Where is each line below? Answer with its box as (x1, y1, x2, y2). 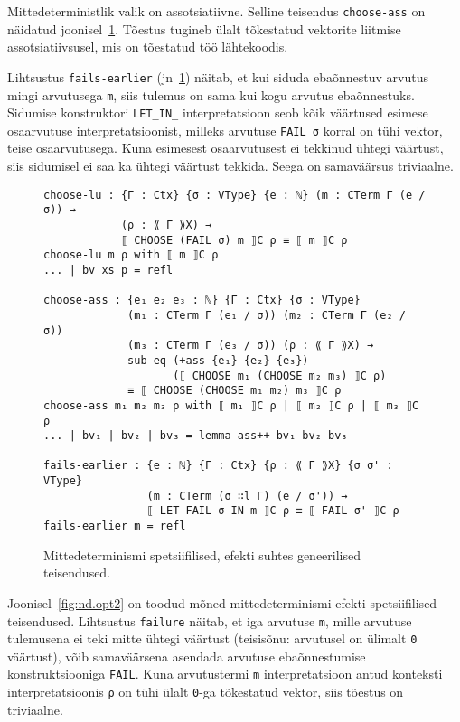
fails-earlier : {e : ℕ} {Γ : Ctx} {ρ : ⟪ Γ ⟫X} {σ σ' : (43, 459, 393, 473)
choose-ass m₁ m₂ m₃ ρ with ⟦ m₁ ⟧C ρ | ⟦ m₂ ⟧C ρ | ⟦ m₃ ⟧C (43, 399, 419, 412)
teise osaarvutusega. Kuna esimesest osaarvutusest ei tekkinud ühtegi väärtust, (7, 138, 444, 157)
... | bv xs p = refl (43, 263, 174, 277)
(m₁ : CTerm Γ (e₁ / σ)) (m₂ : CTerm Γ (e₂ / (127, 308, 406, 322)
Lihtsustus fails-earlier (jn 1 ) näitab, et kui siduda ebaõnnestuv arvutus (7, 67, 429, 86)
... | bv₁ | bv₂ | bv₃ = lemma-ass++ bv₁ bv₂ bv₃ (43, 429, 348, 443)
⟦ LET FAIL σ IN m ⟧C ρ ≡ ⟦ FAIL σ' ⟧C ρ (146, 504, 399, 518)
